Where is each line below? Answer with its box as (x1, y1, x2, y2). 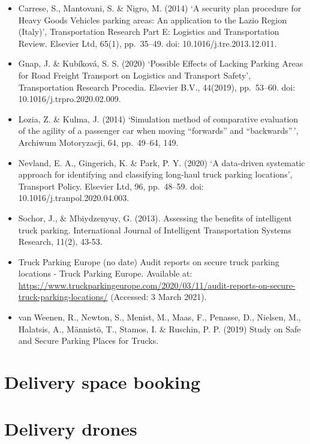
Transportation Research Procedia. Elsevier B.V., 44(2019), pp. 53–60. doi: (18, 80, 296, 93)
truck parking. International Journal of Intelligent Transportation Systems (18, 223, 291, 236)
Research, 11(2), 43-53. (18, 235, 103, 248)
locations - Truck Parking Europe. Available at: (18, 267, 192, 280)
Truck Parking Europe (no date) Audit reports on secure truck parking (18, 255, 279, 268)
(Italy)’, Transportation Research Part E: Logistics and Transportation (18, 25, 279, 38)
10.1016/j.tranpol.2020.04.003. (18, 191, 130, 204)
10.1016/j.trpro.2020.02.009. (18, 92, 121, 105)
